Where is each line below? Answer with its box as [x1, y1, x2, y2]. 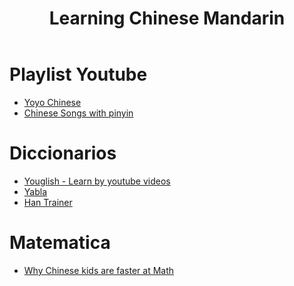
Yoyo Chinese [23, 96, 82, 108]
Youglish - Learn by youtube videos [23, 175, 171, 187]
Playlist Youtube [9, 63, 148, 86]
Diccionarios [9, 142, 117, 165]
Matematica [9, 232, 111, 254]
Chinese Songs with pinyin [23, 107, 134, 119]
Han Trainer [23, 196, 73, 208]
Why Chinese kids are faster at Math [23, 264, 175, 276]
